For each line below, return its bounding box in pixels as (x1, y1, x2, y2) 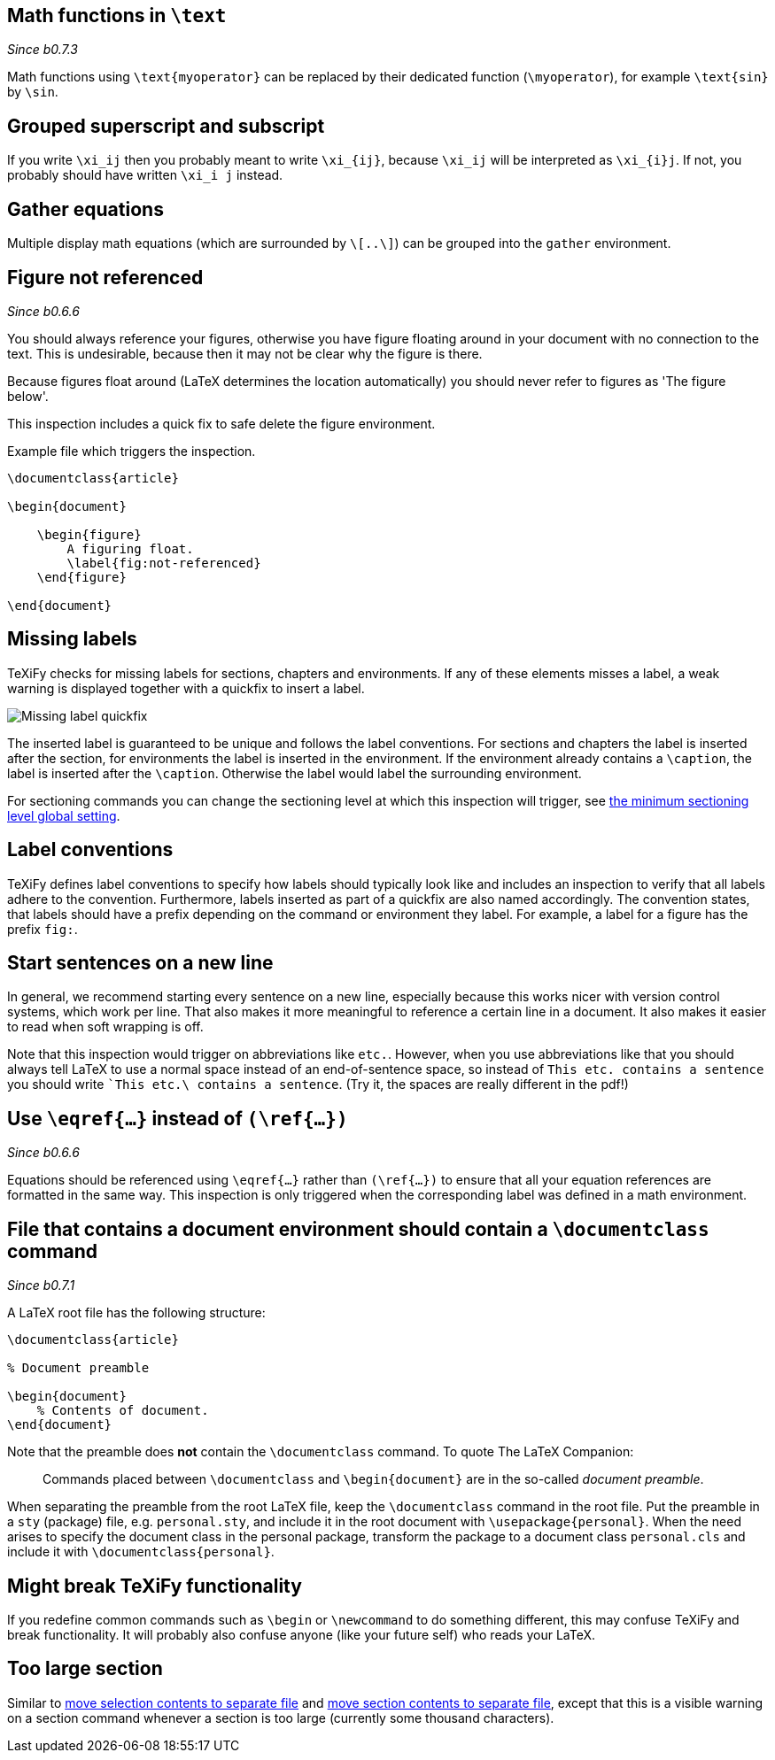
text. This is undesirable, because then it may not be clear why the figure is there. (7, 345, 483, 361)
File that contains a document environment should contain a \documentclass (7, 1217, 709, 1240)
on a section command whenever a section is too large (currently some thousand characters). (7, 1710, 554, 1725)
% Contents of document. (36, 1403, 209, 1418)
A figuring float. (66, 541, 194, 556)
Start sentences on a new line (7, 952, 274, 975)
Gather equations (7, 197, 164, 220)
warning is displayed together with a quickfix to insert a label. (7, 680, 365, 696)
